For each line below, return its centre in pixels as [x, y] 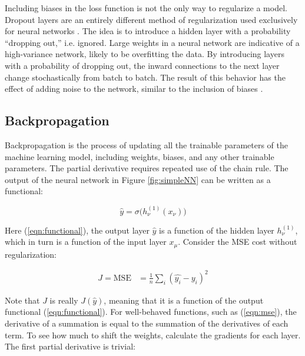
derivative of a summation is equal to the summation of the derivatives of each [147, 323]
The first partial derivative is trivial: [70, 346]
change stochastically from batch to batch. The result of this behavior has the [145, 77]
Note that [22, 300]
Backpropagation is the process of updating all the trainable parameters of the [146, 144]
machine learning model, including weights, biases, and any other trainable [140, 156]
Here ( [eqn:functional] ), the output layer [77, 230]
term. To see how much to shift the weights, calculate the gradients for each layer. [153, 335]
